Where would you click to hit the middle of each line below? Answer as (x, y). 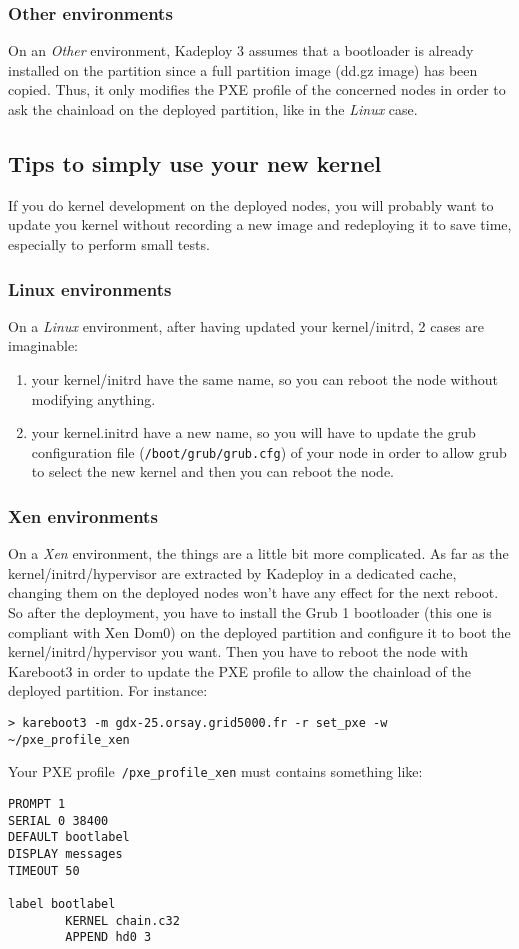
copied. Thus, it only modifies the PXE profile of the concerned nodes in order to (257, 89)
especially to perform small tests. (109, 243)
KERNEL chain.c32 (122, 920)
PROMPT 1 (37, 803)
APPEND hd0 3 (108, 937)
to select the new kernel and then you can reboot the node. (212, 471)
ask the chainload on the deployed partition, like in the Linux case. (213, 109)
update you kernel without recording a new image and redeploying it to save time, (260, 224)
